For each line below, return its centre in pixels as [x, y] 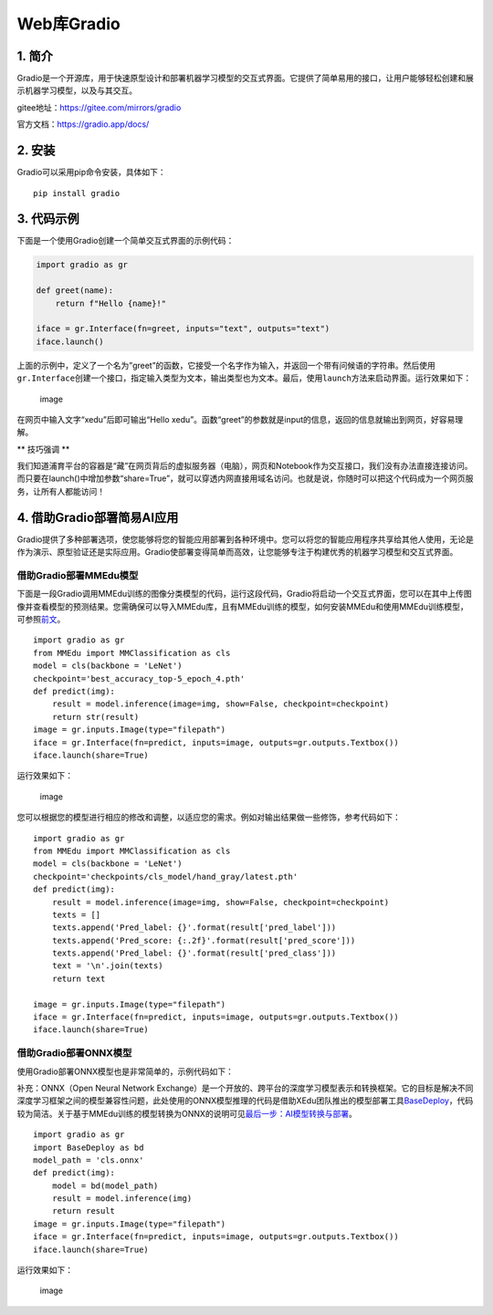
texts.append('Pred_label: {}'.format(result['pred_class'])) [194, 953]
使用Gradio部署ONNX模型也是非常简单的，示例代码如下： [126, 1071]
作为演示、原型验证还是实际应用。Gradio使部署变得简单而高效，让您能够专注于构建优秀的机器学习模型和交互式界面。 [237, 552]
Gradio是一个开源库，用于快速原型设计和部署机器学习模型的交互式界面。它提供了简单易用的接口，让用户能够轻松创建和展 [245, 78]
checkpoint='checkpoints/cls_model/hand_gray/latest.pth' [166, 877]
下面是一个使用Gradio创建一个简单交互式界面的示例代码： [126, 241]
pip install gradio [77, 193]
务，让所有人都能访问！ [61, 491]
